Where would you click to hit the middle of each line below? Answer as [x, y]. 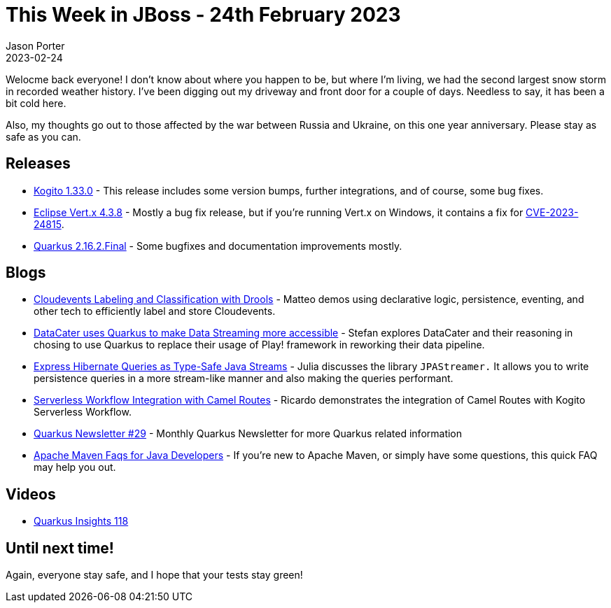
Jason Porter [35, 45]
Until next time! [60, 548]
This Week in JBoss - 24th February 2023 [203, 15]
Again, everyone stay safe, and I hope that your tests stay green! [154, 575]
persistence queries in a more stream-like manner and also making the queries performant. [244, 379]
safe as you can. [43, 136]
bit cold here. [36, 103]
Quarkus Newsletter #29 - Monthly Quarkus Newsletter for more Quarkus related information [248, 434]
